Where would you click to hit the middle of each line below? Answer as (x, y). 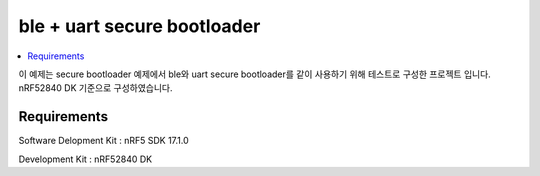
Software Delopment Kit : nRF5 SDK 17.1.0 (103, 141)
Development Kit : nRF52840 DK (85, 159)
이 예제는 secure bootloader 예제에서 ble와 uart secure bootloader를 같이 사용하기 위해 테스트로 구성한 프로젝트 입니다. (255, 74)
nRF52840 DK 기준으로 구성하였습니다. (95, 88)
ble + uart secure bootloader (139, 26)
